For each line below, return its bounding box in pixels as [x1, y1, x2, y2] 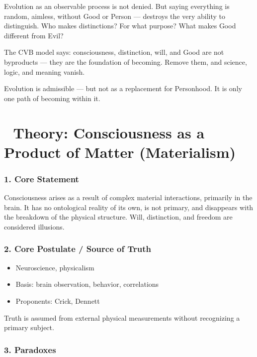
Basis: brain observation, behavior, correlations [15, 279, 159, 289]
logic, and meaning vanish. [4, 66, 85, 77]
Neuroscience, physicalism [15, 262, 94, 272]
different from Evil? [4, 30, 64, 40]
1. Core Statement [4, 172, 79, 185]
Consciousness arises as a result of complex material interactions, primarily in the [4, 192, 253, 203]
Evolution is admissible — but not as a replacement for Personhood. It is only [4, 83, 242, 94]
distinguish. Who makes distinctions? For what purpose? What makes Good [4, 20, 236, 31]
